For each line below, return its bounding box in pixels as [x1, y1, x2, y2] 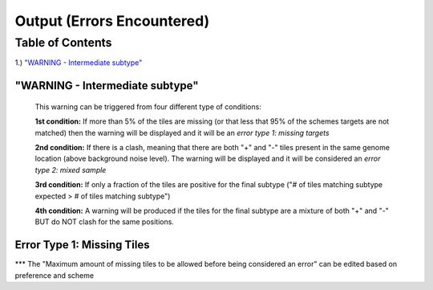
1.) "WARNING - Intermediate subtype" [14, 58, 143, 67]
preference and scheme [14, 270, 95, 280]
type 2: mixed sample [34, 165, 107, 174]
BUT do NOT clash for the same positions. [34, 217, 174, 227]
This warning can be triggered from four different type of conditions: [34, 101, 262, 112]
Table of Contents [14, 35, 112, 50]
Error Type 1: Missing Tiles [14, 238, 150, 252]
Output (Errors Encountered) [14, 12, 210, 30]
